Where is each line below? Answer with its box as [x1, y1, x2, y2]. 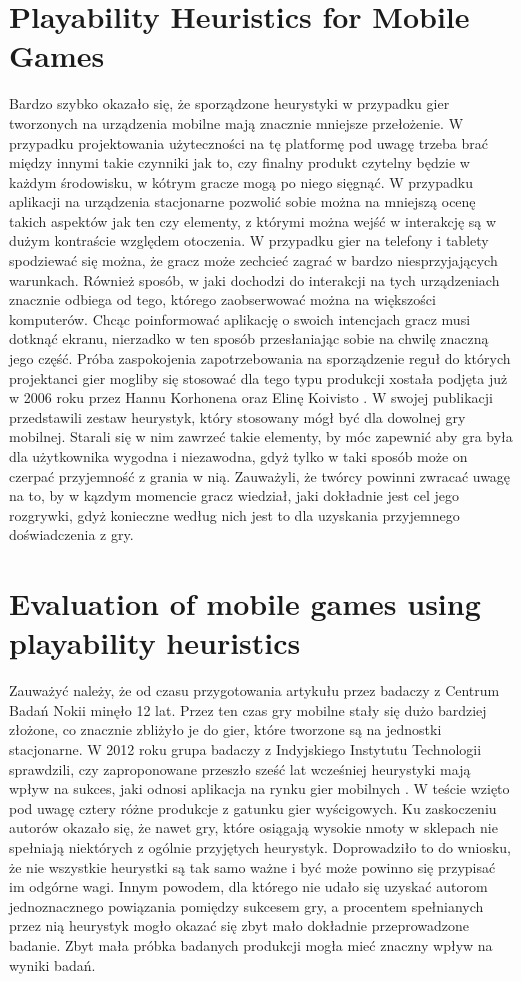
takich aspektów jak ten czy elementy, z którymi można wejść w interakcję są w [9, 210, 497, 231]
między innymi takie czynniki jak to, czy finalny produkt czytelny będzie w [9, 152, 470, 173]
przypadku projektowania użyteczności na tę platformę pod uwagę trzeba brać [9, 132, 489, 153]
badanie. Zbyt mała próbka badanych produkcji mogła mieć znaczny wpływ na [9, 935, 493, 955]
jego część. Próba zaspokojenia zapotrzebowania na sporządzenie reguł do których [9, 348, 511, 369]
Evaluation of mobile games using [9, 583, 481, 624]
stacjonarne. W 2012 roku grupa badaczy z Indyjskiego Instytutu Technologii [9, 739, 482, 760]
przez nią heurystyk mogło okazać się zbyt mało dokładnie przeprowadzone [9, 915, 470, 936]
